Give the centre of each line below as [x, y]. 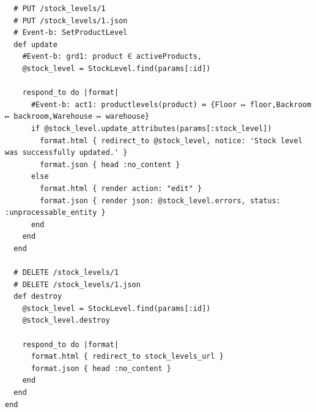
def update [35, 44]
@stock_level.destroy [66, 320]
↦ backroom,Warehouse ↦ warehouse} [77, 117]
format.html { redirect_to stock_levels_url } [127, 357]
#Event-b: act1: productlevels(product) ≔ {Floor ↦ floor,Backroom [171, 104]
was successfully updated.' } [66, 153]
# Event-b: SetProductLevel [71, 33]
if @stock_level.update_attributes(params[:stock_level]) [151, 128]
